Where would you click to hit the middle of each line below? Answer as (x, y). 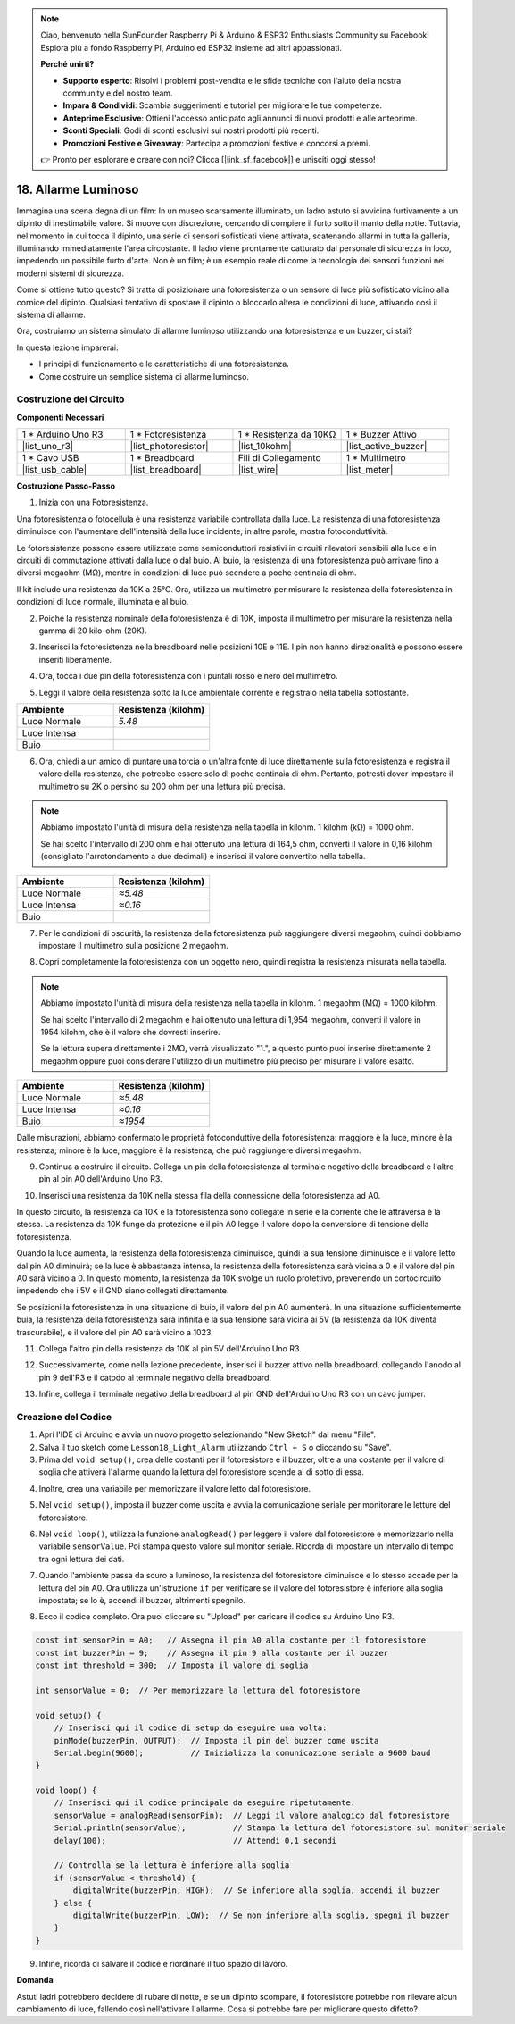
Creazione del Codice (64, 1417)
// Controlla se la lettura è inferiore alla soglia (172, 1865)
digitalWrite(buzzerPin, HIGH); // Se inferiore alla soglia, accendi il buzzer (257, 1890)
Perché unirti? (67, 64)
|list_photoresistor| (169, 447)
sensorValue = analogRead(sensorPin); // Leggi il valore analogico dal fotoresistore (252, 1815)
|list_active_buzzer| (386, 447)
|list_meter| (370, 470)
